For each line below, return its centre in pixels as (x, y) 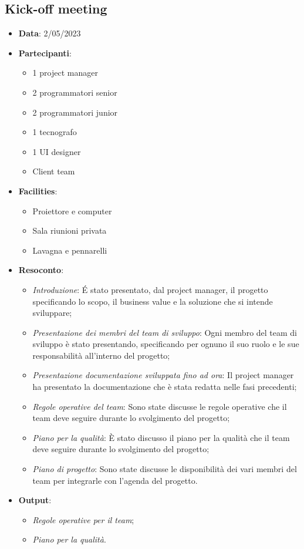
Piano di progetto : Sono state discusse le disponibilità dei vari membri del (165, 469)
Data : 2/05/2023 (50, 33)
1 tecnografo (55, 132)
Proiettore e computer (72, 210)
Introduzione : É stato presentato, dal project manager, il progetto (150, 289)
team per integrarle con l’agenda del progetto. (115, 480)
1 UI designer (57, 151)
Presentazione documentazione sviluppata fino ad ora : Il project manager (163, 375)
